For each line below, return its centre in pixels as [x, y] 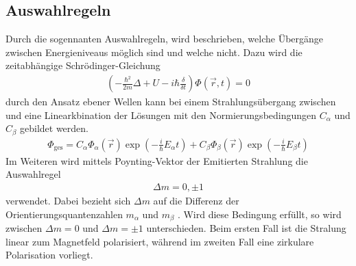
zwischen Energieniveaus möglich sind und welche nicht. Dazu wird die [154, 52]
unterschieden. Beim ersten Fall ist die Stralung [246, 227]
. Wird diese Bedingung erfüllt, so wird [259, 214]
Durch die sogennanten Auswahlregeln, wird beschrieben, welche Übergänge [165, 39]
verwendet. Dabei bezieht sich [68, 200]
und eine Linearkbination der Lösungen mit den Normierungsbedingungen [161, 115]
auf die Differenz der [196, 200]
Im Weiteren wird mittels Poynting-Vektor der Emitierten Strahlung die [157, 160]
